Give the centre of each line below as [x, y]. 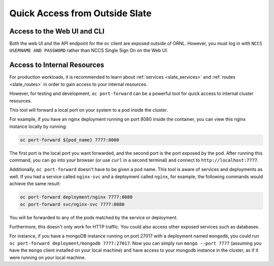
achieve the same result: [35, 184]
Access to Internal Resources [57, 65]
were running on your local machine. [48, 257]
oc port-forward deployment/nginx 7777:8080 [76, 197]
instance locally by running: [38, 126]
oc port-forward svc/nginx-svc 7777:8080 [72, 204]
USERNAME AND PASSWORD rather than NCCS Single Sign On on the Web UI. [89, 50]
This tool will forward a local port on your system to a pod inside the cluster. [89, 110]
